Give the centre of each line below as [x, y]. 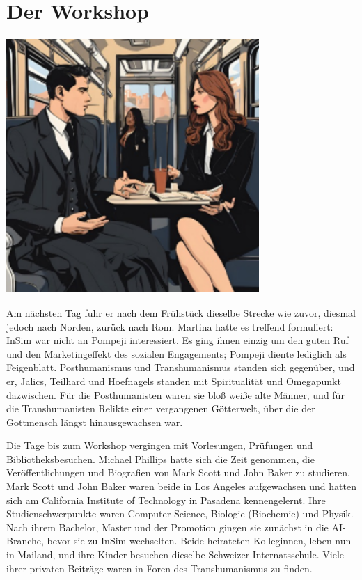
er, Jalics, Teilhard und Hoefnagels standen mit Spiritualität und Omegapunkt [174, 381]
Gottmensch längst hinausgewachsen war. [95, 422]
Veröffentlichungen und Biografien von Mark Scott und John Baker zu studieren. [179, 472]
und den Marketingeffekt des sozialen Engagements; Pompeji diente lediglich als [176, 353]
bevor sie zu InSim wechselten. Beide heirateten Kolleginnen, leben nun [199, 541]
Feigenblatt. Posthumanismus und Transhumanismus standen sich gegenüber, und [181, 367]
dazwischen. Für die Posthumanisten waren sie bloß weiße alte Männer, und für [175, 394]
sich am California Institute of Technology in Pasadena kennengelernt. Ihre [166, 500]
